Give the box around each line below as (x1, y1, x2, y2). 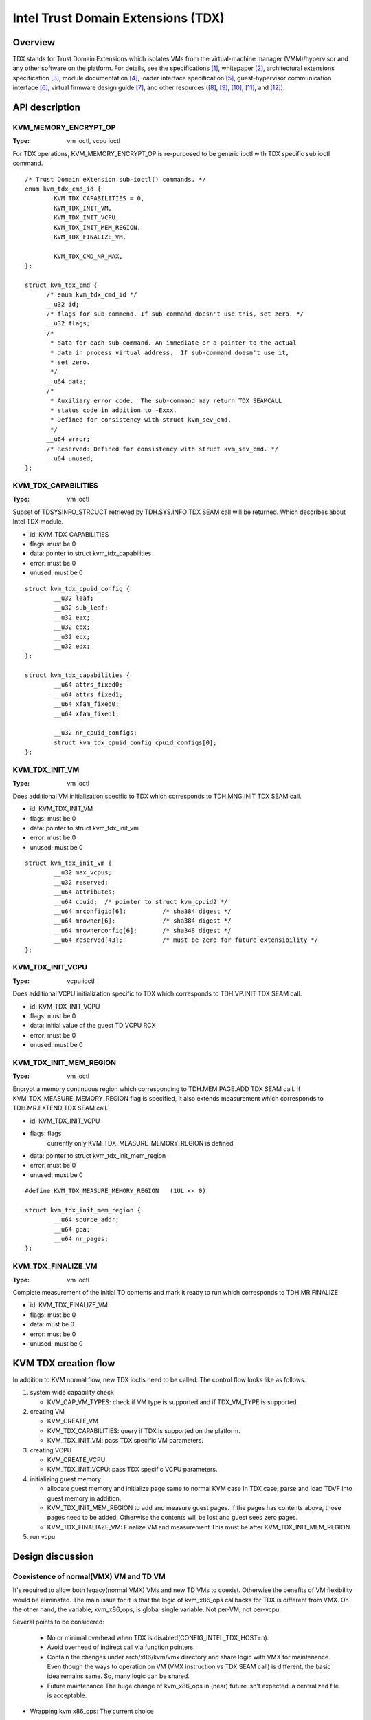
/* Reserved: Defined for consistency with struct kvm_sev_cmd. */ (46, 444, 279, 453)
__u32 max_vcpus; (54, 869, 113, 877)
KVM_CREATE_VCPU (47, 1455, 106, 1463)
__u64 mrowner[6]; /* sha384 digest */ (54, 917, 232, 925)
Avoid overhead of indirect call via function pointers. (47, 1643, 195, 1651)
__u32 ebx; (54, 623, 91, 631)
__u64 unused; (46, 454, 94, 462)
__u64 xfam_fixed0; (54, 700, 120, 708)
